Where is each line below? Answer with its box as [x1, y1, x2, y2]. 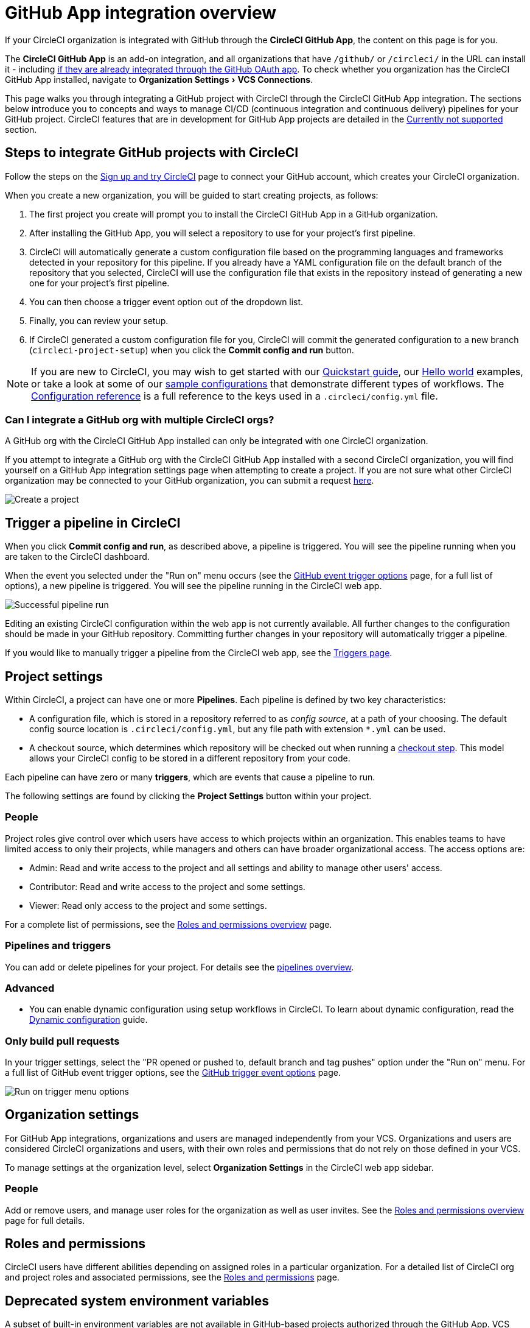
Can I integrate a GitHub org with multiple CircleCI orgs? [5, 413, 274, 426]
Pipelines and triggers [5, 939, 111, 952]
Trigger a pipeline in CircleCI [5, 515, 181, 531]
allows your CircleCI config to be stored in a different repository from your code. [29, 753, 350, 764]
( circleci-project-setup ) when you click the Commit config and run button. [29, 344, 354, 355]
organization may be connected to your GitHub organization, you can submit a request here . [5, 475, 374, 486]
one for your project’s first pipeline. [29, 277, 170, 288]
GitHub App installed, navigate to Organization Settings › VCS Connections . [5, 74, 313, 85]
